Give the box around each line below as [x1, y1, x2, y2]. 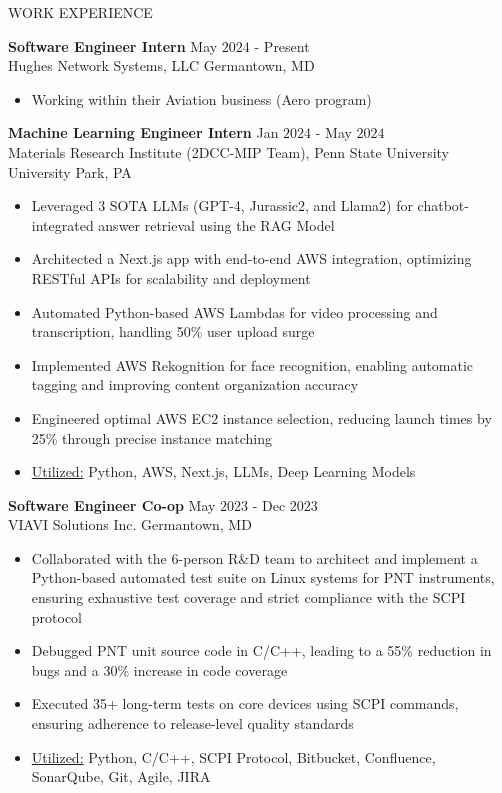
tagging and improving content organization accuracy [31, 374, 359, 395]
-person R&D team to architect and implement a [178, 547, 478, 568]
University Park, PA [8, 161, 132, 182]
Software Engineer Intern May [8, 35, 218, 56]
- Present [254, 35, 310, 56]
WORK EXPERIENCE [8, 2, 153, 22]
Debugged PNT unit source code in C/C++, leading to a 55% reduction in [31, 640, 492, 661]
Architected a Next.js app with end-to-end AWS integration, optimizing [31, 248, 472, 269]
